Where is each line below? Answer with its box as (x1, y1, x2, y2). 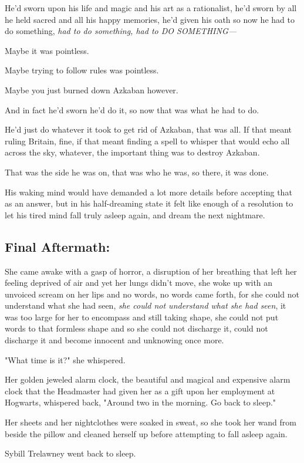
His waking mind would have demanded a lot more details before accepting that (5, 185, 292, 198)
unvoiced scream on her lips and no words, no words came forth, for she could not (5, 288, 299, 300)
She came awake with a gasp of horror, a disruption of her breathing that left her (5, 265, 297, 277)
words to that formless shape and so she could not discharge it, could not (5, 322, 268, 334)
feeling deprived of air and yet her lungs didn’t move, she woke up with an (5, 276, 273, 289)
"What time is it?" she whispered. (5, 353, 126, 366)
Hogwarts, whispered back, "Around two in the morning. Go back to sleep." (5, 396, 276, 408)
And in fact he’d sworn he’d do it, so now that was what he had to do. (5, 103, 259, 116)
